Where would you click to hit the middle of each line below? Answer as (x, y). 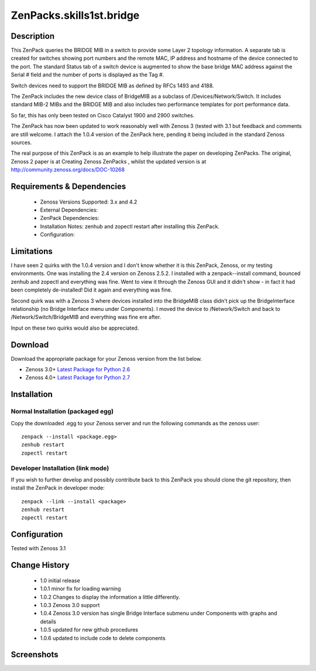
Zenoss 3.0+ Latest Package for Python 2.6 (78, 370)
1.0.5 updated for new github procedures (89, 630)
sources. (21, 142)
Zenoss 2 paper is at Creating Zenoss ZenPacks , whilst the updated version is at (109, 161)
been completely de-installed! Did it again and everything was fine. (92, 290)
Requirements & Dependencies (68, 186)
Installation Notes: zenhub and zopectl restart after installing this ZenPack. (130, 226)
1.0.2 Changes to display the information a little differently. (110, 597)
